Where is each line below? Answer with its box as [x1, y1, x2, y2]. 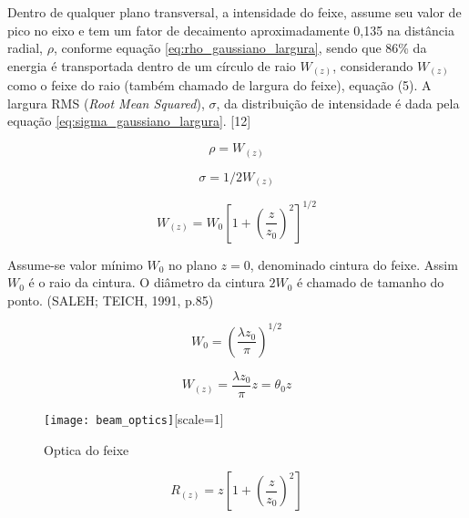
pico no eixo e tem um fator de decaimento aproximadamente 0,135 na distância [7, 20, 454, 39]
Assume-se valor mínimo [7, 254, 143, 274]
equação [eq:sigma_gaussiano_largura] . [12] [7, 111, 251, 130]
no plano [168, 254, 217, 274]
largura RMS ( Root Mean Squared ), [7, 93, 205, 112]
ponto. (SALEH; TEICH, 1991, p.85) [7, 290, 214, 309]
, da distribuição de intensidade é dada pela [216, 93, 460, 112]
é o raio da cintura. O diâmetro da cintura [28, 273, 265, 292]
